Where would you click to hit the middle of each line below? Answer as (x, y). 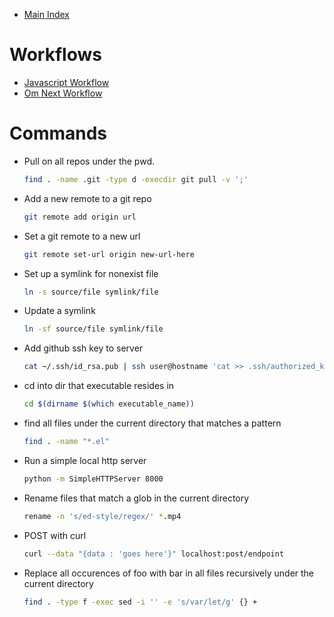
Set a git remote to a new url (82, 236)
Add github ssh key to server (83, 348)
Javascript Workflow (66, 82)
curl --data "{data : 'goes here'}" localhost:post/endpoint (154, 554)
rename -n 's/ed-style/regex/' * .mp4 (102, 516)
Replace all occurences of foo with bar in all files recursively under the (169, 573)
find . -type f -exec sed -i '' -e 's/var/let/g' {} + (140, 602)
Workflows (55, 55)
